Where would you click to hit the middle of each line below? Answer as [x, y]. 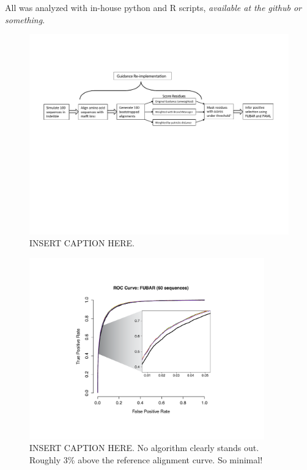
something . [25, 19]
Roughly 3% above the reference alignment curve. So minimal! [146, 459]
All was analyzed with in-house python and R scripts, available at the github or [153, 7]
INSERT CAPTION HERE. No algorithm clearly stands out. [144, 448]
